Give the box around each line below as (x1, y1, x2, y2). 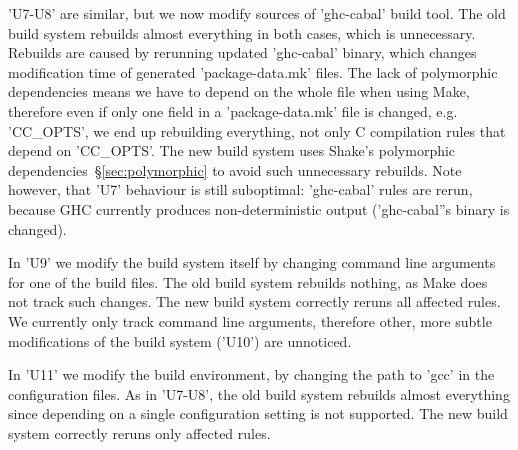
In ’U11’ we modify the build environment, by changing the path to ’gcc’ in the (8, 364, 495, 385)
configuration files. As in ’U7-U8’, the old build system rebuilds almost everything (8, 383, 510, 404)
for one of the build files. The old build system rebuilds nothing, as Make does (8, 271, 488, 292)
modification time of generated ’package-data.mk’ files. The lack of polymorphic (8, 61, 498, 82)
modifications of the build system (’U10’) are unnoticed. (8, 330, 352, 351)
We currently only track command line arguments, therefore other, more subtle (8, 310, 492, 331)
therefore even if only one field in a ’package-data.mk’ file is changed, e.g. (8, 100, 458, 121)
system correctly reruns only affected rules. (8, 422, 271, 443)
